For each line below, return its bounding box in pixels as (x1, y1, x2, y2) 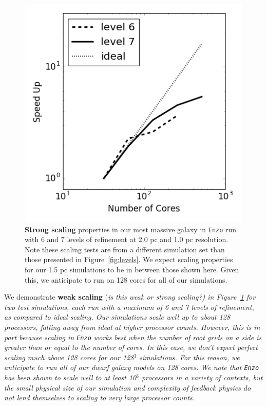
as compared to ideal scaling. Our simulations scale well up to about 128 (4, 311, 231, 322)
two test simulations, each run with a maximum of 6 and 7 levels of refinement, (4, 301, 254, 312)
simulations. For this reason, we (139, 352, 240, 362)
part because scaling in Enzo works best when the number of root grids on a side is (4, 331, 262, 342)
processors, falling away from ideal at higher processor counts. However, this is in (4, 322, 260, 332)
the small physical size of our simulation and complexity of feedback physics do (4, 382, 251, 393)
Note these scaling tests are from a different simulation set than (25, 244, 225, 254)
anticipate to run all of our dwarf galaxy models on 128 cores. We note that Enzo (4, 362, 259, 373)
